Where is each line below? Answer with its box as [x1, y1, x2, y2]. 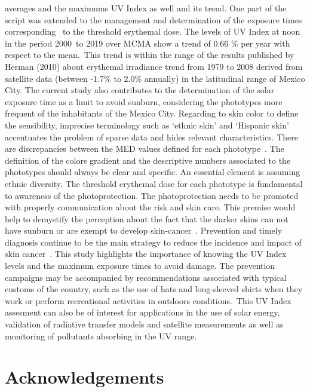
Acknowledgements [5, 365, 164, 389]
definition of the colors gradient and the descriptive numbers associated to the [5, 154, 291, 166]
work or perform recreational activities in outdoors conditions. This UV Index [5, 294, 291, 307]
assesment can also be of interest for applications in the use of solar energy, [5, 306, 280, 318]
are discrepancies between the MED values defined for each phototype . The [5, 142, 284, 155]
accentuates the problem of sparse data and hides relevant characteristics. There [5, 130, 299, 143]
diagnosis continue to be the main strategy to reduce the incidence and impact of [5, 235, 302, 248]
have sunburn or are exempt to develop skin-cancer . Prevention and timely [5, 224, 283, 237]
